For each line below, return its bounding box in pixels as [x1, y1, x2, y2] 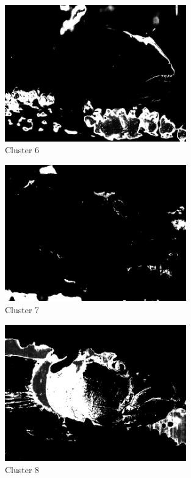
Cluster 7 [5, 303, 40, 316]
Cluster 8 [5, 463, 40, 476]
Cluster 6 [5, 143, 40, 156]
